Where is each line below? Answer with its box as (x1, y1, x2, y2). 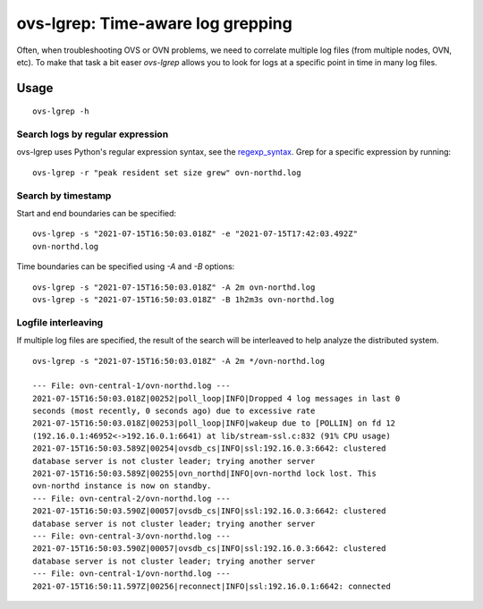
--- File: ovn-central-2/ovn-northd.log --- (32, 493, 232, 503)
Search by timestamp (16, 189, 112, 201)
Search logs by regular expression (16, 128, 169, 140)
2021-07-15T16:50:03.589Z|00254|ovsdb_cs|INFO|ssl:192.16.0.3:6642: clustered (32, 444, 386, 453)
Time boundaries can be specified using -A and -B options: (16, 261, 235, 272)
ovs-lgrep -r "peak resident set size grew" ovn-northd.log (32, 167, 301, 178)
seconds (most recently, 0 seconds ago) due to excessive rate (32, 406, 316, 416)
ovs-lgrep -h (32, 106, 89, 116)
